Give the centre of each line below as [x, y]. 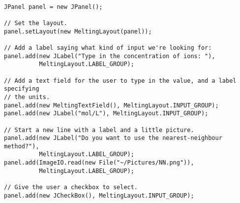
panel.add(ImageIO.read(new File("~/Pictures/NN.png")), [99, 163]
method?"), [22, 146]
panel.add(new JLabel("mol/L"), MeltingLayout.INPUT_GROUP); [106, 114]
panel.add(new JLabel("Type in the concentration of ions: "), [110, 56]
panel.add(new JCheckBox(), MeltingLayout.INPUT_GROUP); [99, 195]
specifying [22, 89]
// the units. [27, 97]
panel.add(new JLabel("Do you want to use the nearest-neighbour [113, 138]
